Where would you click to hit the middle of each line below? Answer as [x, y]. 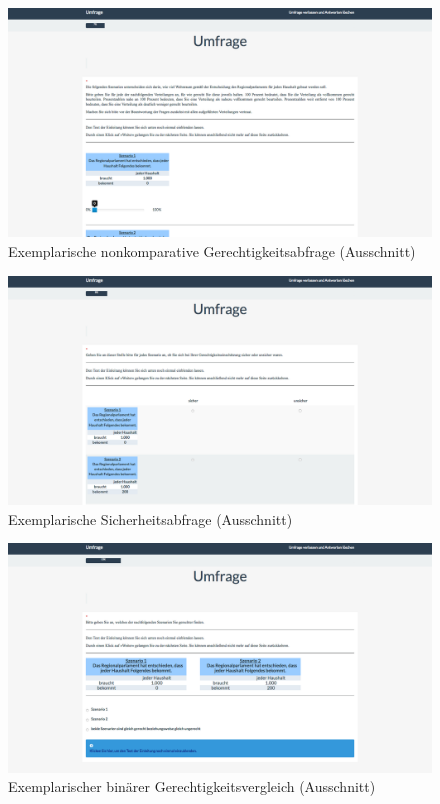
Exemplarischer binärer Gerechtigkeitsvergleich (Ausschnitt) [192, 786]
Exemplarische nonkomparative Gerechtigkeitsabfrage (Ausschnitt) [212, 250]
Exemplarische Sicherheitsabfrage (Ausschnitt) [150, 518]
